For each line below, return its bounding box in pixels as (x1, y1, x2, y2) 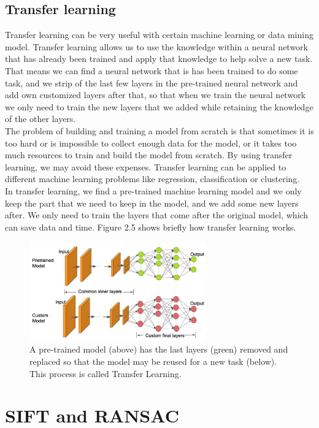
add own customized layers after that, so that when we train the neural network (5, 88, 306, 101)
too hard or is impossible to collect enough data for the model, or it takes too (5, 136, 297, 149)
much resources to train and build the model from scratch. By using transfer (5, 148, 293, 161)
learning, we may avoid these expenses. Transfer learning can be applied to (5, 160, 286, 173)
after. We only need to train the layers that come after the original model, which (5, 208, 309, 221)
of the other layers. (5, 112, 76, 125)
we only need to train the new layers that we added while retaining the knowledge (5, 100, 313, 113)
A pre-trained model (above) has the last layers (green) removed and (29, 343, 288, 356)
